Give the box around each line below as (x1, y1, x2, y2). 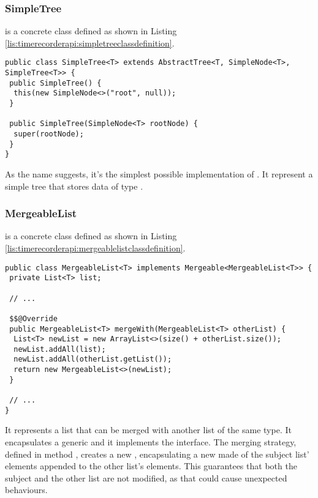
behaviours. (5, 483, 48, 496)
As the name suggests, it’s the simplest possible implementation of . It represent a (5, 167, 313, 180)
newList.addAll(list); (13, 344, 106, 354)
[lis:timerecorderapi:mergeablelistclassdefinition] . (5, 241, 186, 254)
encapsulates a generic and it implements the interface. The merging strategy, (5, 436, 297, 448)
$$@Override (9, 314, 58, 323)
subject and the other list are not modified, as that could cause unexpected (5, 471, 287, 484)
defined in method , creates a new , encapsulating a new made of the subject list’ (5, 447, 309, 460)
